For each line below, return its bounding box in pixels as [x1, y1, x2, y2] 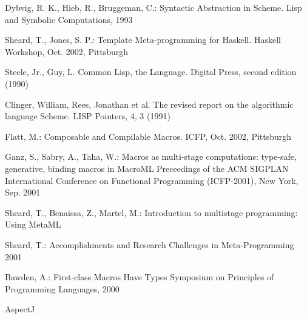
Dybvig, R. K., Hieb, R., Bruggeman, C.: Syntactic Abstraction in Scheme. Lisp [5, 1, 302, 13]
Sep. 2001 [5, 186, 41, 199]
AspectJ [5, 303, 35, 315]
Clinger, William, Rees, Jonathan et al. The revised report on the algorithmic [5, 97, 294, 110]
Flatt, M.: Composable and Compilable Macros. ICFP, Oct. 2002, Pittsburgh [5, 130, 292, 142]
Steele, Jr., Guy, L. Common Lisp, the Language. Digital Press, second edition [5, 65, 297, 78]
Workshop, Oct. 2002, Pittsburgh [5, 45, 129, 58]
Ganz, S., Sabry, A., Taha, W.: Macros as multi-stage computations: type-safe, [5, 150, 297, 163]
